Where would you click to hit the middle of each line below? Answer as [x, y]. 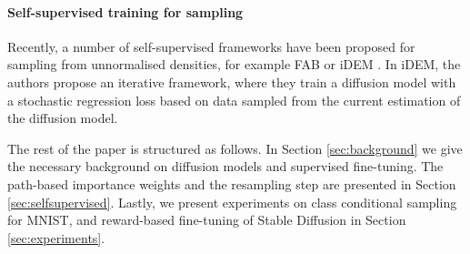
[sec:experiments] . [56, 237]
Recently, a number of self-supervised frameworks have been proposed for [211, 46]
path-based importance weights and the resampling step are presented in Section [232, 183]
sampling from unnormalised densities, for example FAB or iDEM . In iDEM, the [234, 64]
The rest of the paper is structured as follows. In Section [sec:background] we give [235, 148]
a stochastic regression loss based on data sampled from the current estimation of [234, 100]
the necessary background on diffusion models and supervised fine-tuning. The [225, 166]
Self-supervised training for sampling [125, 11]
